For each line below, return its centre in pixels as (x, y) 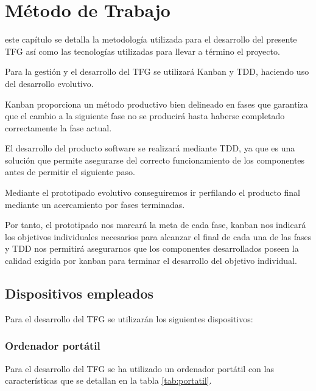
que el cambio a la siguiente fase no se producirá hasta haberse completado (145, 116)
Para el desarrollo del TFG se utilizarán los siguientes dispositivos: (129, 318)
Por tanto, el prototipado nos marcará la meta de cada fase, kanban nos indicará (156, 225)
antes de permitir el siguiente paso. (70, 172)
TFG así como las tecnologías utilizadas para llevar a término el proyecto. (142, 51)
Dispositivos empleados (79, 293)
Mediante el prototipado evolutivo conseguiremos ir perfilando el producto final (153, 192)
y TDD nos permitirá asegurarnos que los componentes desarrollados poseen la (152, 248)
